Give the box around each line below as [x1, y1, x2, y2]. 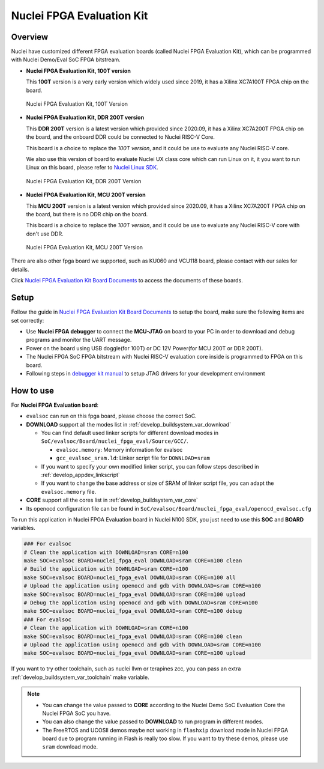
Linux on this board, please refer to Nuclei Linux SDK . [26, 164, 158, 171]
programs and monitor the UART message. [26, 336, 132, 344]
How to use [11, 385, 54, 396]
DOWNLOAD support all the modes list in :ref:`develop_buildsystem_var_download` [26, 421, 231, 428]
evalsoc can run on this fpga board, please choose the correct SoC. [26, 412, 197, 420]
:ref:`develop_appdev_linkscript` [41, 471, 120, 478]
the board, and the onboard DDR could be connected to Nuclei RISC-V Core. [26, 133, 215, 141]
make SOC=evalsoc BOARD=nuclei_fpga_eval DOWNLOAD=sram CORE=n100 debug [23, 607, 242, 615]
